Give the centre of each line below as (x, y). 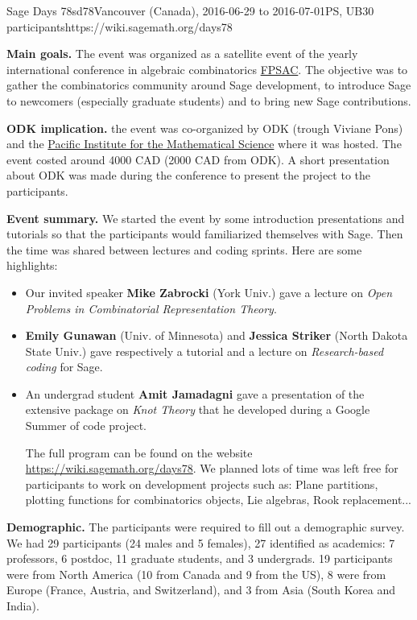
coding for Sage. (64, 367)
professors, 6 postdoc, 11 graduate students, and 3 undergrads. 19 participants (200, 558)
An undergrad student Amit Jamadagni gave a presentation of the (195, 393)
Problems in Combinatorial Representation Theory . (151, 308)
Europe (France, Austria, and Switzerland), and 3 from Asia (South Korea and (201, 590)
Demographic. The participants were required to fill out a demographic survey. (206, 527)
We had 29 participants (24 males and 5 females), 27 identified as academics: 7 (201, 542)
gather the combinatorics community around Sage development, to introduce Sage (209, 85)
